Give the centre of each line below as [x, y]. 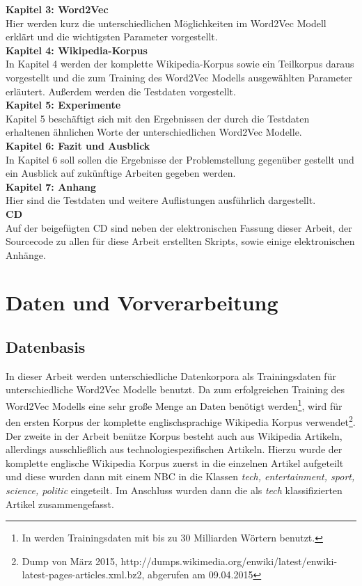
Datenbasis [46, 347]
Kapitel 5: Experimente [63, 105]
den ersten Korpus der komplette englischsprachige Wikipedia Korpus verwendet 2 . [181, 421]
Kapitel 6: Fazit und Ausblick [78, 145]
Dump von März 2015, [70, 561]
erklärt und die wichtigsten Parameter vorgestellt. [112, 37]
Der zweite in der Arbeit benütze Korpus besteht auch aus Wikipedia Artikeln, [174, 435]
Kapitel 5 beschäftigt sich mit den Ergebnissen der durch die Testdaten [158, 118]
